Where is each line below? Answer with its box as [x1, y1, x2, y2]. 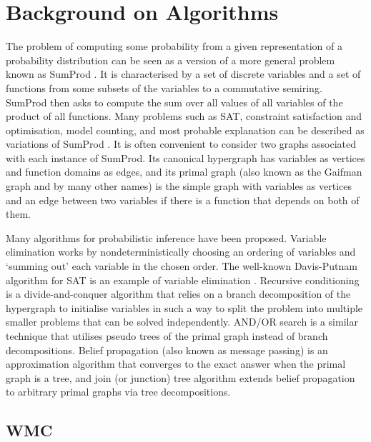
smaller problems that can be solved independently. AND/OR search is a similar [6, 314, 358, 329]
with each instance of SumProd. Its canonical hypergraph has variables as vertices [6, 150, 365, 165]
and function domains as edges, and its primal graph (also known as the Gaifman [6, 164, 362, 179]
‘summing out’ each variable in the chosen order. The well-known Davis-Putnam [6, 258, 357, 273]
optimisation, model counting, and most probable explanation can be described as [6, 122, 365, 137]
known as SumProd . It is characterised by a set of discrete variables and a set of [6, 66, 361, 81]
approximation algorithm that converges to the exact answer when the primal [6, 356, 346, 371]
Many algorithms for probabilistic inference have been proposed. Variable [6, 230, 327, 245]
